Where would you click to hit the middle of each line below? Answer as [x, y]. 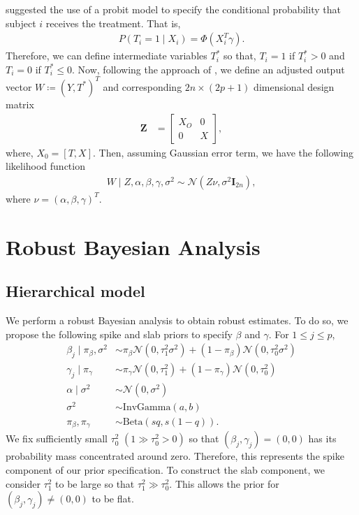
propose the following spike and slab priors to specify [119, 334]
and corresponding [142, 86]
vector [19, 86]
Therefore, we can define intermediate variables [107, 56]
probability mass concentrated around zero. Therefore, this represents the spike [175, 456]
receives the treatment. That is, [113, 23]
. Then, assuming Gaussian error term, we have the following [223, 152]
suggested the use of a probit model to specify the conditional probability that [173, 9]
